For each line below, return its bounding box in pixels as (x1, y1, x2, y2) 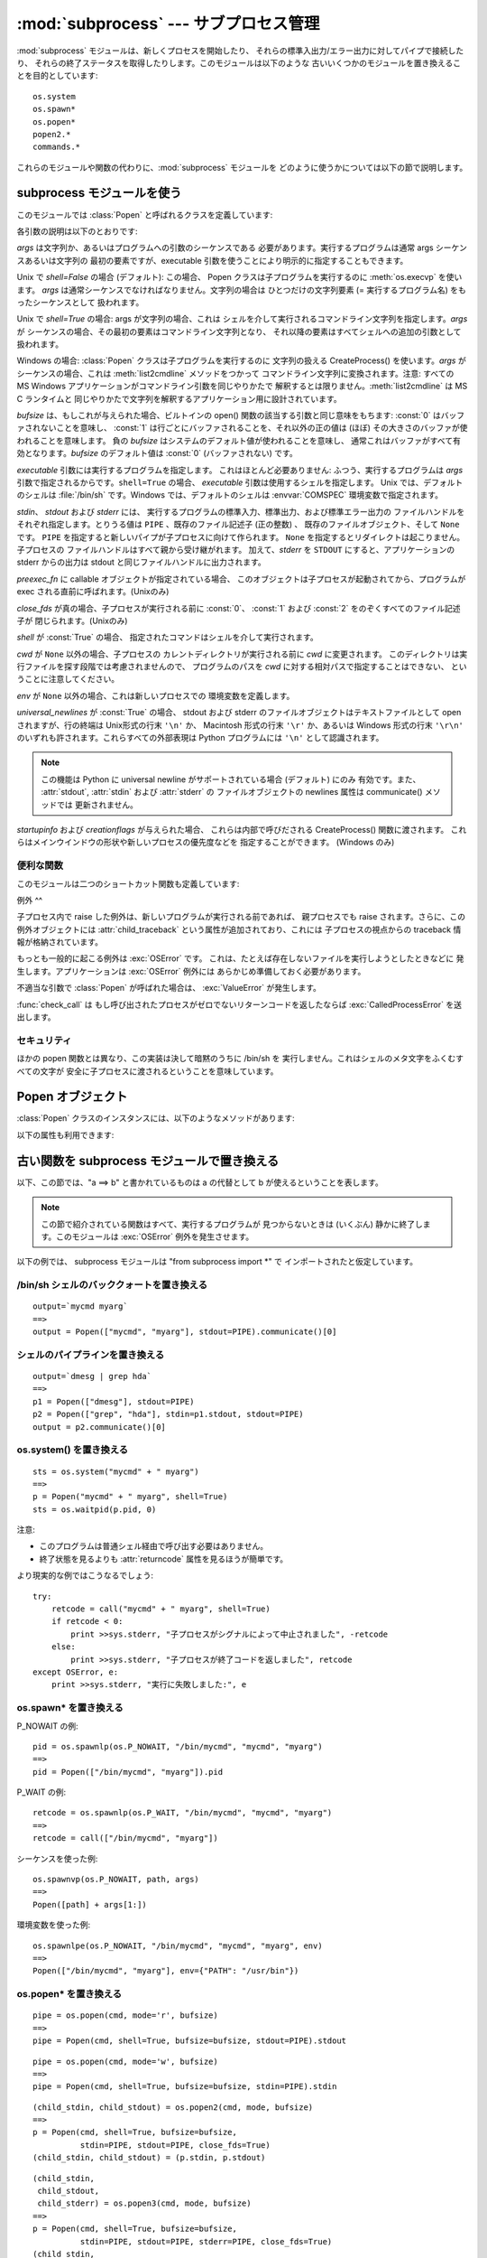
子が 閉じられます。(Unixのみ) (16, 615, 128, 626)
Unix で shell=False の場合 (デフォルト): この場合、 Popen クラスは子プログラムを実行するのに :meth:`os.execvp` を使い (16, 272, 463, 283)
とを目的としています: (16, 70, 98, 81)
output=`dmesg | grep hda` (32, 1371, 152, 1382)
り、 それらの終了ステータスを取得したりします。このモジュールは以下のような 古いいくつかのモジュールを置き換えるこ (16, 57, 462, 68)
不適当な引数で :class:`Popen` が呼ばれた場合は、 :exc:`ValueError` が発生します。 (16, 983, 322, 994)
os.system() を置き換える (16, 1443, 129, 1456)
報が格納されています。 (16, 937, 104, 947)
